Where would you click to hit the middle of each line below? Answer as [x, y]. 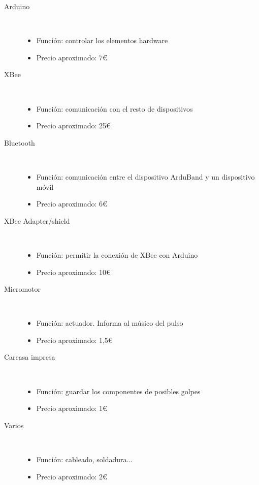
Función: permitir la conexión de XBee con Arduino [117, 254]
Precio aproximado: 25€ [73, 126]
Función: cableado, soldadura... [85, 459]
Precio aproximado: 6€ [72, 204]
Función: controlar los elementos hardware [102, 40]
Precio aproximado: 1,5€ [74, 340]
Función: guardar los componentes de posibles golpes [118, 391]
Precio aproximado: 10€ [73, 272]
